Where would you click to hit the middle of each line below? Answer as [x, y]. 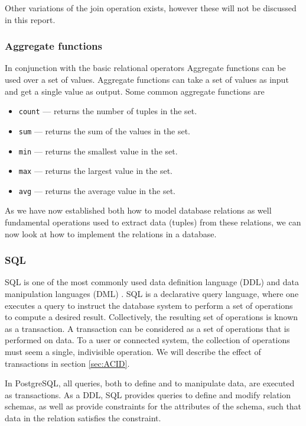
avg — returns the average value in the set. [97, 190]
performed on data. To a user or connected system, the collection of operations [147, 340]
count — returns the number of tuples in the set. [108, 111]
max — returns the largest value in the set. [95, 171]
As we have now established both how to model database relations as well [138, 210]
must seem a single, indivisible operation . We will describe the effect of [133, 352]
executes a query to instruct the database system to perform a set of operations [149, 305]
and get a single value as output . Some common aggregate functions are [135, 91]
